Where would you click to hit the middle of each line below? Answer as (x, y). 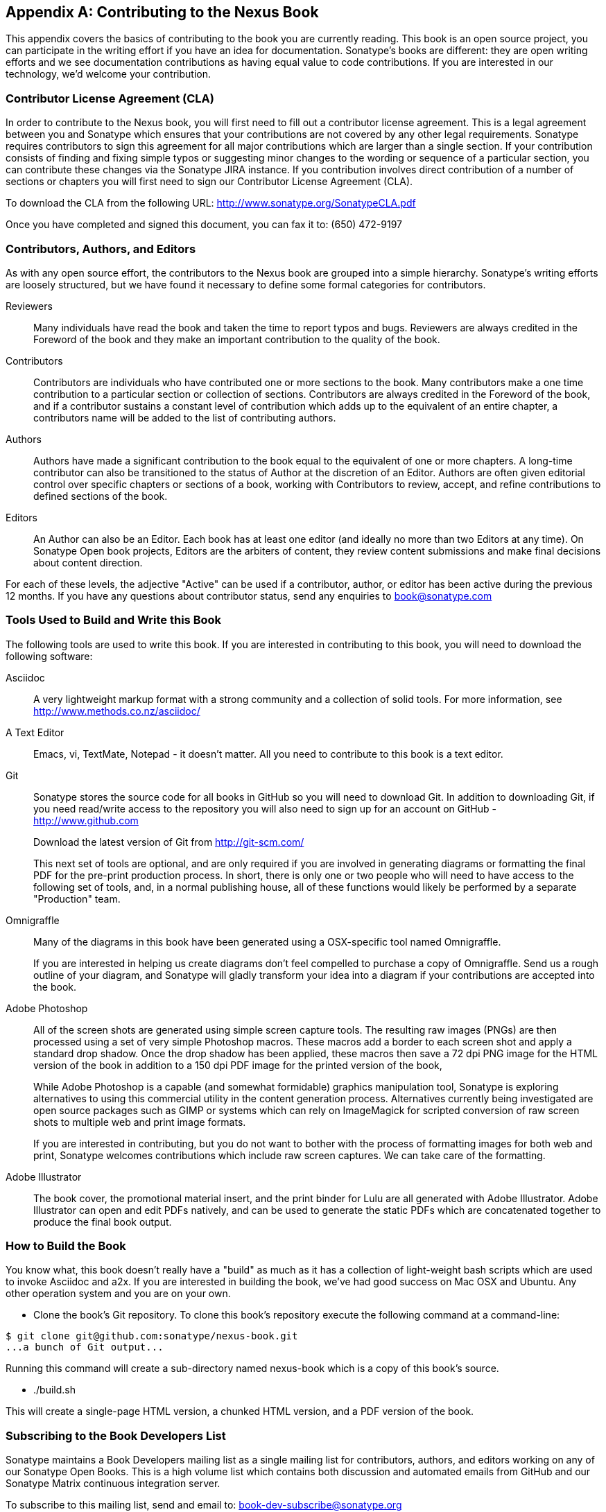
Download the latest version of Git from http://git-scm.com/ (169, 842)
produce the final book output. (103, 1222)
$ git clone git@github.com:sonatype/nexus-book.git (152, 1336)
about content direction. (88, 562)
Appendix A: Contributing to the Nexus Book (162, 12)
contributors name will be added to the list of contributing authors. (185, 417)
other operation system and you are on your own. (118, 1294)
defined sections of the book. (101, 496)
